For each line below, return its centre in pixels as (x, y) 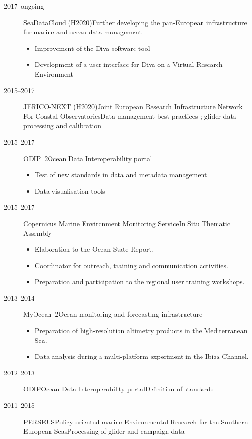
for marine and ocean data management (83, 32)
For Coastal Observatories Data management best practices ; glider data (130, 116)
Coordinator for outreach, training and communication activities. (131, 265)
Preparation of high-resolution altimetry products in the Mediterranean (141, 331)
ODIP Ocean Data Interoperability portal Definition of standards (118, 389)
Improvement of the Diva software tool (92, 48)
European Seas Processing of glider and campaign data (104, 431)
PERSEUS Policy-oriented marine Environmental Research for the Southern (136, 421)
